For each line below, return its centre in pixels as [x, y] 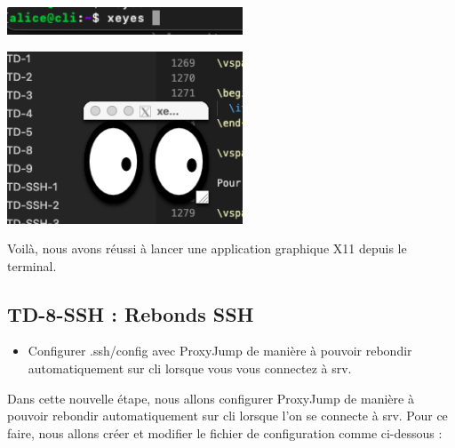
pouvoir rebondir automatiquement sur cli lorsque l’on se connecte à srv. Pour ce [227, 416]
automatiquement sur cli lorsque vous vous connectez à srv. [190, 368]
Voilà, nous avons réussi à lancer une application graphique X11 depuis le [207, 248]
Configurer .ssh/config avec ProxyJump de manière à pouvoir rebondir [220, 351]
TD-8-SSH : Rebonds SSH [131, 313]
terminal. [32, 265]
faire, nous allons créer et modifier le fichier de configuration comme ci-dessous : [225, 432]
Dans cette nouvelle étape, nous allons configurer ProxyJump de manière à [211, 398]
